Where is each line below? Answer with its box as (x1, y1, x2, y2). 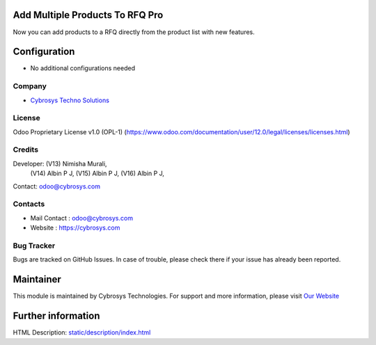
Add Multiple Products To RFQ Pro (13, 9, 164, 21)
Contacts (13, 199, 45, 209)
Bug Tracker (13, 241, 56, 250)
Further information (13, 310, 100, 322)
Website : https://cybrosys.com (30, 223, 120, 232)
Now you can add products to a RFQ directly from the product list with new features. (13, 28, 256, 36)
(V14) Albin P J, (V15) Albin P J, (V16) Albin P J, (30, 169, 165, 177)
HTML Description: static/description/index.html (13, 328, 151, 337)
